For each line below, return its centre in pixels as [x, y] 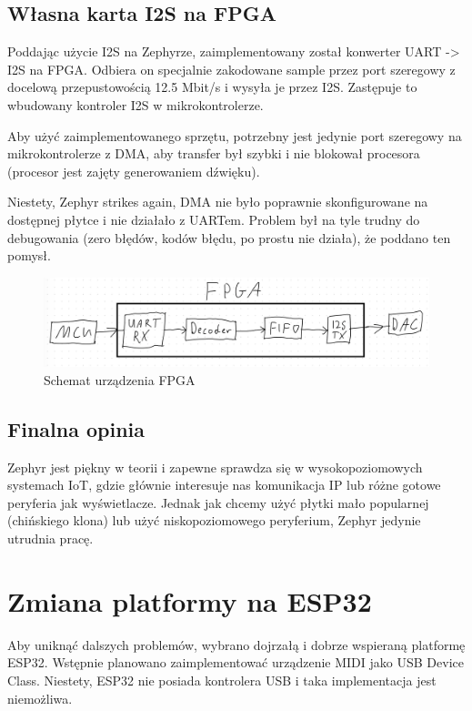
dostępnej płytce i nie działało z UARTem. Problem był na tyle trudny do [214, 219]
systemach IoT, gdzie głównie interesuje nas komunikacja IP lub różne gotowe [224, 485]
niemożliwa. [40, 698]
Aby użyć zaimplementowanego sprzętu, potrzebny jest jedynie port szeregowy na [235, 135]
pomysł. [29, 255]
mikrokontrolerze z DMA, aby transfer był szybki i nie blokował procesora [214, 153]
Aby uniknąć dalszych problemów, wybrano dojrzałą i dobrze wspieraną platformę [236, 644]
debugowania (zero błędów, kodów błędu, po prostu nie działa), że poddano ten [229, 237]
